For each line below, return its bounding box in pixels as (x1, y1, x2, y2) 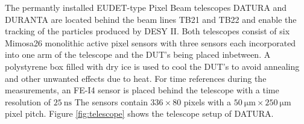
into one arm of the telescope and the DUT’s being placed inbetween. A (5, 48, 271, 61)
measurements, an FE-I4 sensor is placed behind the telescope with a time (5, 84, 279, 96)
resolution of (5, 95, 51, 108)
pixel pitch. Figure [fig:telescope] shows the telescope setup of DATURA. (5, 107, 274, 120)
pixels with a (183, 95, 232, 108)
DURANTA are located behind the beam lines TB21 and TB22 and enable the (5, 13, 297, 25)
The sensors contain (74, 95, 148, 108)
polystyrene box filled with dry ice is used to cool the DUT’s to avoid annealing (5, 60, 300, 72)
